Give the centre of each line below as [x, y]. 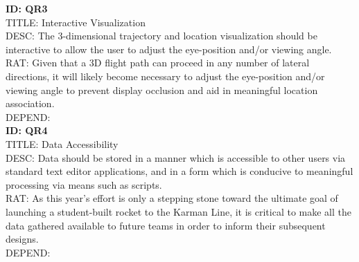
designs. [22, 239]
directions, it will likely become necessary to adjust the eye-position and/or [165, 76]
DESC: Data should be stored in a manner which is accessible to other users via [176, 157]
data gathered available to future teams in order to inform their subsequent [166, 225]
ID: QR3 [27, 8]
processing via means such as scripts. [84, 184]
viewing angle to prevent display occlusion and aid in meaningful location [162, 90]
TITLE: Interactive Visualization [76, 22]
